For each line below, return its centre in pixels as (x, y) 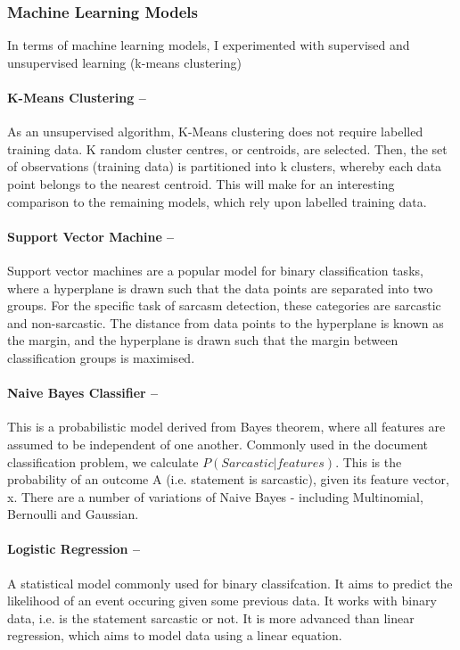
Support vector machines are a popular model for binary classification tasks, (215, 270)
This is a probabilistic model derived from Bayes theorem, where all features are (226, 427)
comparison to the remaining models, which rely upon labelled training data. (217, 201)
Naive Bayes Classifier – (83, 393)
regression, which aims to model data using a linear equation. (175, 635)
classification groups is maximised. (101, 357)
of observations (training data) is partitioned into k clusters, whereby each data (225, 166)
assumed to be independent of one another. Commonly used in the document (218, 444)
